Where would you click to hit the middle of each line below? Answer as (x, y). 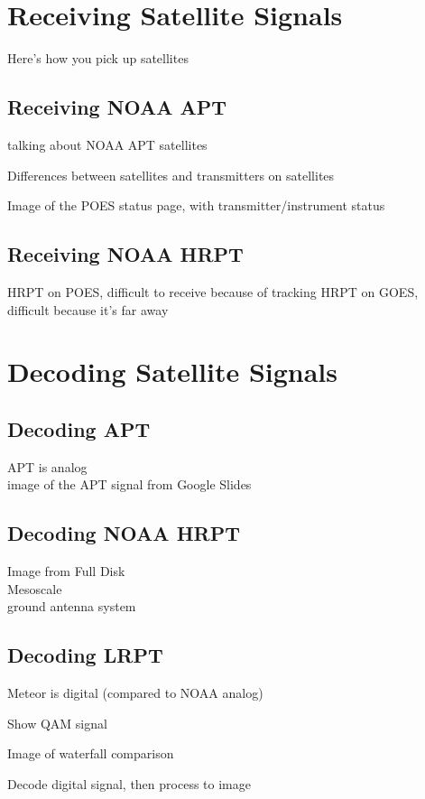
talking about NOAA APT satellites (107, 144)
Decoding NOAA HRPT (124, 533)
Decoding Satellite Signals (173, 372)
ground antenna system (72, 606)
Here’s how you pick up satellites (98, 58)
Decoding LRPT (85, 655)
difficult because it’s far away (88, 309)
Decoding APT (79, 428)
